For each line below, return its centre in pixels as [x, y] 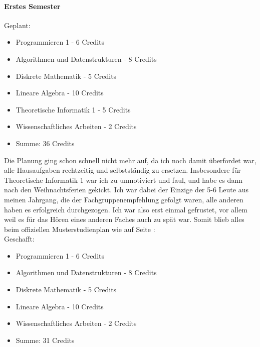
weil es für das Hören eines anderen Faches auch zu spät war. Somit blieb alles [124, 219]
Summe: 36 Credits [45, 143]
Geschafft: [19, 239]
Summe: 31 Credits [45, 340]
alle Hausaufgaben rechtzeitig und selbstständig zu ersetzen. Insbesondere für [122, 170]
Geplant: [17, 25]
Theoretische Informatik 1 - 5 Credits [73, 109]
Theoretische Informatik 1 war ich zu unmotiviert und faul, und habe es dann [123, 180]
